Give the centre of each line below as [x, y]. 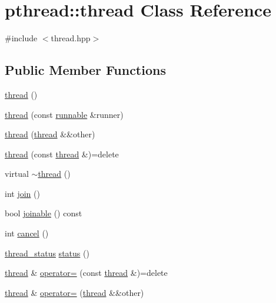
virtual [17, 174]
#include [21, 38]
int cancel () [27, 233]
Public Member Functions [85, 70]
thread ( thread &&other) [50, 134]
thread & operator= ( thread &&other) [74, 292]
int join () [22, 193]
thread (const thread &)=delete [62, 154]
